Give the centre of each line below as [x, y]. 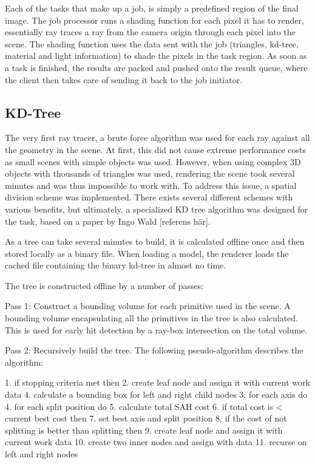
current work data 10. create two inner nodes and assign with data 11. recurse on [156, 442]
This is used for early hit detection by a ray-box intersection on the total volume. [156, 329]
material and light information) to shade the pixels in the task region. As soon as [156, 56]
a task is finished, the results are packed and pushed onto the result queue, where [156, 67]
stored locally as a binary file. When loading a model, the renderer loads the [147, 253]
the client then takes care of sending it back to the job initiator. [124, 79]
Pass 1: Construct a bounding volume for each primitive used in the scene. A [148, 306]
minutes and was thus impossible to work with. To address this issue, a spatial [151, 185]
